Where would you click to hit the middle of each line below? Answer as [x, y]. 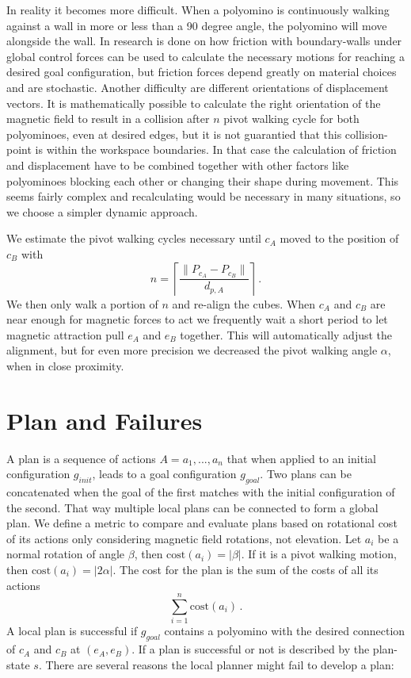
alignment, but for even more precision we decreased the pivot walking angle [192, 350]
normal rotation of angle [66, 554]
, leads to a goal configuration [164, 474]
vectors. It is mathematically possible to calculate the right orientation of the [194, 103]
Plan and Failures [105, 420]
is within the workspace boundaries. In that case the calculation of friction [216, 149]
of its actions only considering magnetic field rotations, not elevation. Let [184, 538]
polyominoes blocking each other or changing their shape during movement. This [203, 180]
